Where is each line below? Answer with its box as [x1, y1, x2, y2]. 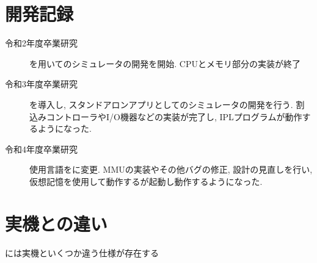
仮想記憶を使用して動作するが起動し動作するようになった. [29, 175, 263, 187]
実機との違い [5, 211, 107, 236]
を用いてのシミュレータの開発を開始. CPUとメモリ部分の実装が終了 [29, 57, 301, 70]
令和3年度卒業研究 [5, 77, 78, 90]
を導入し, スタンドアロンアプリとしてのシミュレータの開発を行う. [29, 98, 293, 110]
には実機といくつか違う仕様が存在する [5, 246, 159, 259]
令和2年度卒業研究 [5, 37, 78, 49]
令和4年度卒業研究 [5, 142, 78, 155]
